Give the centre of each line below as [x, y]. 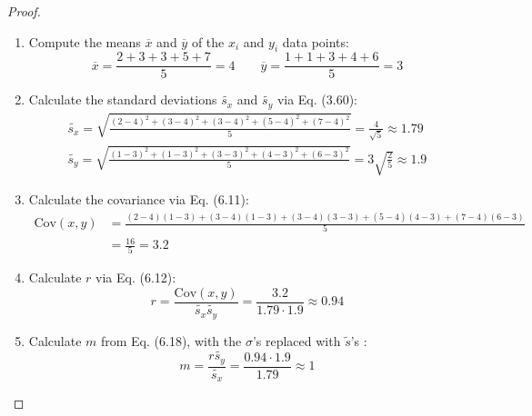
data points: [316, 41]
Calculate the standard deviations [123, 99]
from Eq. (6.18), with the [171, 340]
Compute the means [85, 41]
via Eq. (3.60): [317, 99]
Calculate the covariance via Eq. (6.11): [139, 199]
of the [208, 41]
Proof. [24, 11]
